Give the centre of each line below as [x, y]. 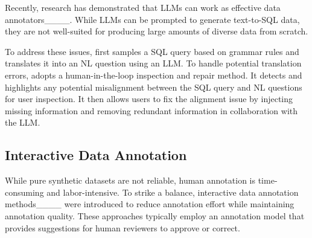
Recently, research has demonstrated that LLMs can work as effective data [143, 7]
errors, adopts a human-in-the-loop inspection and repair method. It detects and [154, 75]
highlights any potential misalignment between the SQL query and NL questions [154, 87]
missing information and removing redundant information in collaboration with [151, 110]
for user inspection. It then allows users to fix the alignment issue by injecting [149, 99]
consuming [24, 192]
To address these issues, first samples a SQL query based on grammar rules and [152, 51]
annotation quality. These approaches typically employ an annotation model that [155, 215]
